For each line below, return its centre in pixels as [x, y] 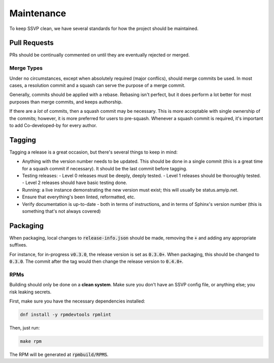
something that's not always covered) [61, 211]
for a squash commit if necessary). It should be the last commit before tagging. [105, 168]
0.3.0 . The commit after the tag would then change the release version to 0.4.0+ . [96, 261]
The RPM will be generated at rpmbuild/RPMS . [59, 354]
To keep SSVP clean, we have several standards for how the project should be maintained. [104, 28]
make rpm [31, 341]
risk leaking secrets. [30, 292]
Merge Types [26, 68]
